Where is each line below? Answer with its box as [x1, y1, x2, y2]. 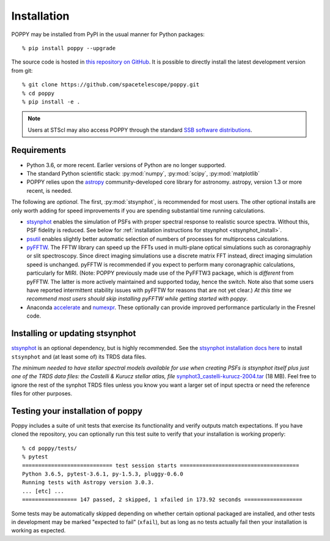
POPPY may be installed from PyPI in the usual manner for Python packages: [11, 31, 205, 38]
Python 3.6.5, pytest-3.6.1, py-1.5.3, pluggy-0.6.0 [22, 470, 183, 477]
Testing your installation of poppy [11, 406, 143, 416]
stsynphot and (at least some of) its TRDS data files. [11, 353, 147, 360]
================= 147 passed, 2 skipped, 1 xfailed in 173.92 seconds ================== [22, 496, 302, 503]
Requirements [11, 145, 67, 155]
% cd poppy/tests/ [22, 444, 78, 452]
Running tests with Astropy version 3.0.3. [22, 479, 155, 486]
